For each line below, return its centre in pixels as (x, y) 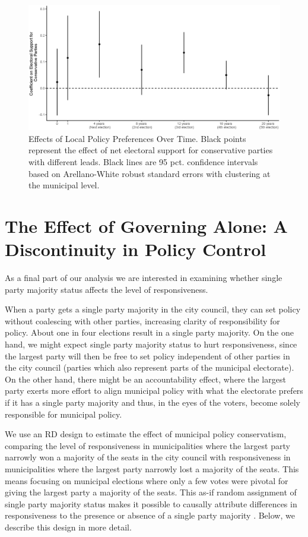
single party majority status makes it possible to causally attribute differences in (151, 503)
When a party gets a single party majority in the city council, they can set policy (153, 309)
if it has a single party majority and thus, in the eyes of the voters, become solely (153, 402)
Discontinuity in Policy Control (136, 249)
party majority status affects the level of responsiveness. (107, 289)
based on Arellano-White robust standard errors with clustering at (150, 173)
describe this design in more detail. (68, 527)
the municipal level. (64, 185)
